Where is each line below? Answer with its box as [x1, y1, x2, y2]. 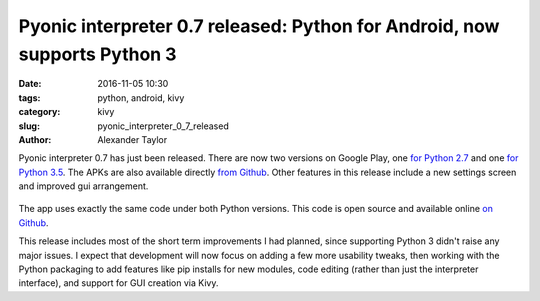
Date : [18, 78, 42, 90]
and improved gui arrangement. [18, 180, 149, 192]
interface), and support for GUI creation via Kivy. [18, 277, 219, 289]
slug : [18, 120, 40, 132]
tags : [18, 91, 41, 104]
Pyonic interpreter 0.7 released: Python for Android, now [18, 15, 500, 37]
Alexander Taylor [97, 133, 168, 145]
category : [18, 106, 61, 118]
